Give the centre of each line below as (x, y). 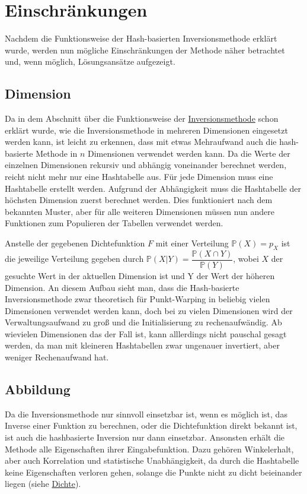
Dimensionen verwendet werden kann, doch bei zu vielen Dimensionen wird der (149, 310)
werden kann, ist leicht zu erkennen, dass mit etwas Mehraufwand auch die (141, 142)
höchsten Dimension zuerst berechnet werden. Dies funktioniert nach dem (139, 200)
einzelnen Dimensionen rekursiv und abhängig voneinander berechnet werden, (146, 165)
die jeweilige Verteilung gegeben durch (74, 259)
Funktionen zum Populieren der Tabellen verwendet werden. (114, 223)
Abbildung (38, 389)
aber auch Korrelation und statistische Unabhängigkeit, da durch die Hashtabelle (152, 460)
